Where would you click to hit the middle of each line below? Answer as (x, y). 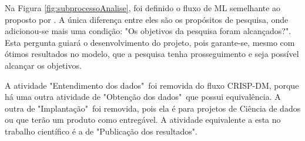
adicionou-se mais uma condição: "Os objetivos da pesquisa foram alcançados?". (148, 31)
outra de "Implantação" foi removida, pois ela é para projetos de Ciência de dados (153, 108)
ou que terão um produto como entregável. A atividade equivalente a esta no (143, 120)
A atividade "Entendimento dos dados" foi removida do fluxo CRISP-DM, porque (152, 85)
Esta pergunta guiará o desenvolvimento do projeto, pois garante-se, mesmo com (150, 42)
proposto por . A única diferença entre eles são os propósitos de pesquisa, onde (147, 19)
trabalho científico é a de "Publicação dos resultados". (101, 131)
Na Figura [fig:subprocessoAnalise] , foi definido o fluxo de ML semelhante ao (143, 8)
